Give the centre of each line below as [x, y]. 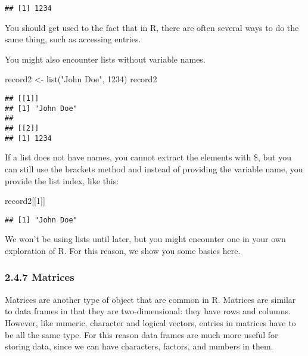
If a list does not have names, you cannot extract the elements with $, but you [148, 157]
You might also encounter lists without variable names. [105, 59]
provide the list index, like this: [62, 180]
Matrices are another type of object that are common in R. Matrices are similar [150, 299]
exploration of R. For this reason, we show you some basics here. [123, 250]
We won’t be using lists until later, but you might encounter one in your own [145, 239]
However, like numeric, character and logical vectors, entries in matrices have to [150, 322]
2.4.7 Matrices [40, 277]
